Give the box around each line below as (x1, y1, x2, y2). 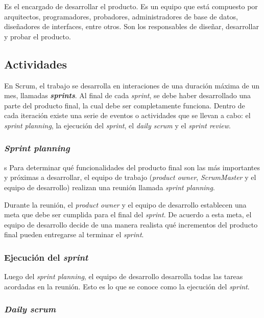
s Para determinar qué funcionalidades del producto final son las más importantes (4, 162, 260, 172)
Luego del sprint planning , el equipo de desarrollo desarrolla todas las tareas (4, 271, 243, 282)
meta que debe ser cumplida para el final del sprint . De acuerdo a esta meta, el (4, 209, 252, 220)
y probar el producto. (4, 31, 71, 41)
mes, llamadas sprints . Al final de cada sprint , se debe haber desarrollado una (4, 90, 251, 101)
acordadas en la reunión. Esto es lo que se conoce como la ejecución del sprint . (4, 281, 250, 291)
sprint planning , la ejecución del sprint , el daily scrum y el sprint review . (4, 120, 231, 130)
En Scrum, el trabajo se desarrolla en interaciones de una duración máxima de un (4, 80, 260, 90)
